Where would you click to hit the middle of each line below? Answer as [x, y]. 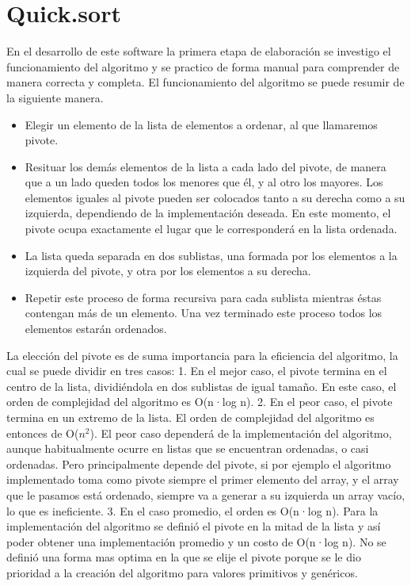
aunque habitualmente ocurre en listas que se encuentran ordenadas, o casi [188, 448]
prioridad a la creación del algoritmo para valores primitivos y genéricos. [182, 572]
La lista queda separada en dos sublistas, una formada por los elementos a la [211, 255]
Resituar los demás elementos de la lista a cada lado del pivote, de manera [205, 166]
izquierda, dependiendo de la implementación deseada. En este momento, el [208, 213]
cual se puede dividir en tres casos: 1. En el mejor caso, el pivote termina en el [197, 371]
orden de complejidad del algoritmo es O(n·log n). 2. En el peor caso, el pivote [200, 402]
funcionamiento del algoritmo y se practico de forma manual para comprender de [203, 66]
